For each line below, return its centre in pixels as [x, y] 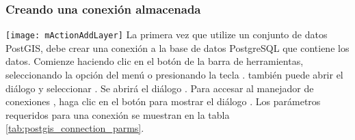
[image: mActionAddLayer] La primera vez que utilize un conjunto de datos [167, 34]
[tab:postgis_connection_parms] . [75, 128]
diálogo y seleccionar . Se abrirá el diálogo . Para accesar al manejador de [160, 88]
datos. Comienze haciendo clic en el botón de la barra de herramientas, [155, 61]
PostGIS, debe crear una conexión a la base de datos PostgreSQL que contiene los [177, 47]
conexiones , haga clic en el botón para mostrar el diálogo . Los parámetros [163, 101]
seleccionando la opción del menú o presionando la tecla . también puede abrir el [174, 75]
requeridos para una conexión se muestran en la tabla [118, 114]
